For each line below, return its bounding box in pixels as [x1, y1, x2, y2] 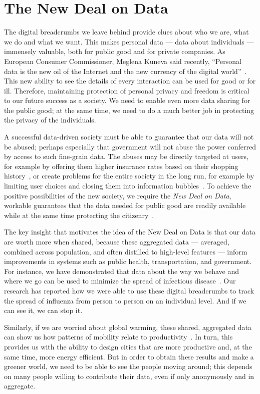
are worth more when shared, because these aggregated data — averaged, [4, 236, 229, 246]
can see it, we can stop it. [4, 305, 83, 315]
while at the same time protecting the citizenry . [4, 209, 154, 220]
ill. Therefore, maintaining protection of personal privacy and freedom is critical [4, 85, 249, 95]
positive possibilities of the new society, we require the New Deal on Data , [4, 190, 231, 200]
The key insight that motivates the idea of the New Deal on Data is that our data [4, 226, 255, 237]
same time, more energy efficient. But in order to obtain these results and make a [4, 351, 254, 361]
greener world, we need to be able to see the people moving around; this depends [4, 361, 252, 371]
